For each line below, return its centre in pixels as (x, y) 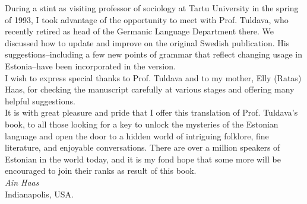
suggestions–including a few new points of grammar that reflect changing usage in (154, 54)
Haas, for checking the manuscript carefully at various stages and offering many (150, 89)
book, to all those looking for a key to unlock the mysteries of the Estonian (142, 124)
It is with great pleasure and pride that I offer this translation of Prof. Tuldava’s (151, 112)
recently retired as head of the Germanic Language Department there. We (140, 31)
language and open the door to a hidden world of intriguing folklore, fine (137, 136)
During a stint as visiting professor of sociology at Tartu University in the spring (152, 8)
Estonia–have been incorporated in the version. (90, 66)
